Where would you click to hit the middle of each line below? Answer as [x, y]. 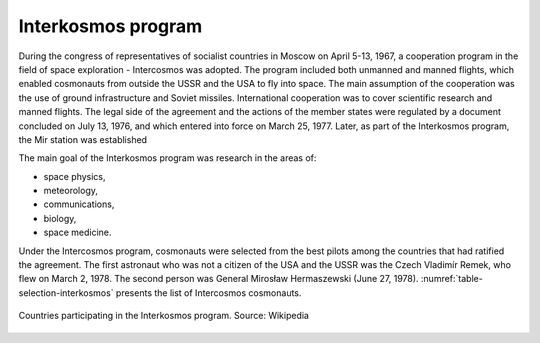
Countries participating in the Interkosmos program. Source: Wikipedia [164, 316]
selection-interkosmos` [66, 292]
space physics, [74, 176]
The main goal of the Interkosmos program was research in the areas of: [167, 158]
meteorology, [71, 191]
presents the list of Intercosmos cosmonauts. [208, 292]
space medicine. [77, 232]
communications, [79, 204]
